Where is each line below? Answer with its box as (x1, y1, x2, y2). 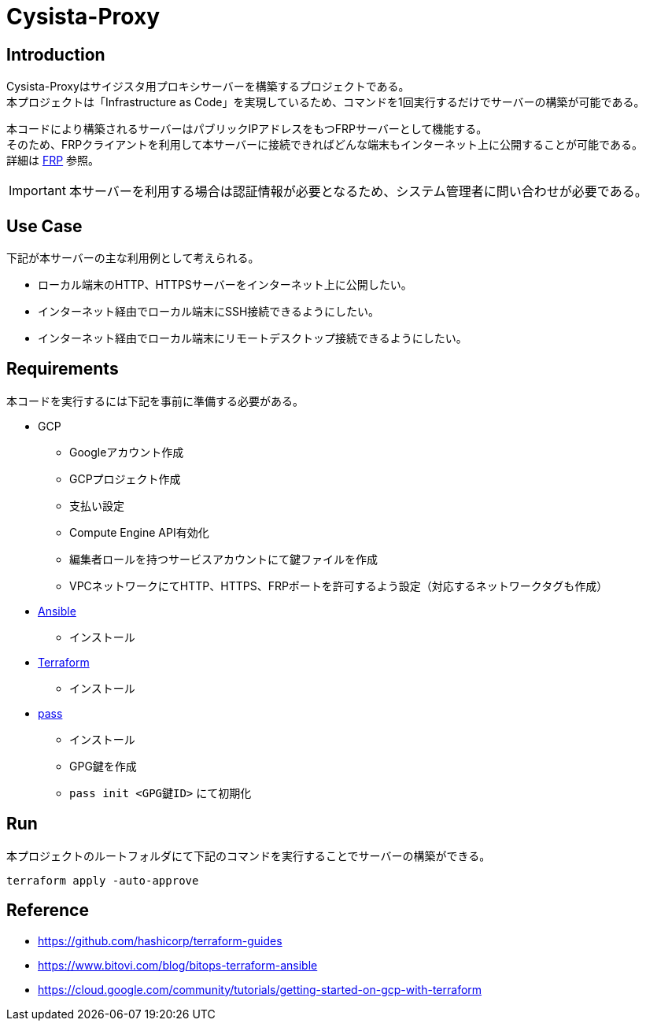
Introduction (6, 44, 105, 65)
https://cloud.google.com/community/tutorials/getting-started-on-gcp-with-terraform (38, 982, 482, 996)
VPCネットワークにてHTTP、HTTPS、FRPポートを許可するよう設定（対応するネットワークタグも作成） (69, 578, 608, 593)
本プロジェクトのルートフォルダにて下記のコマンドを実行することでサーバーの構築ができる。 (6, 848, 491, 863)
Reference (6, 900, 89, 921)
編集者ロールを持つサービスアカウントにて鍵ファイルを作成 (69, 552, 378, 566)
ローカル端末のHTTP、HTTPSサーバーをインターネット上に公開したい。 (38, 278, 412, 292)
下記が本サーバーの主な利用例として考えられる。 (6, 251, 260, 265)
